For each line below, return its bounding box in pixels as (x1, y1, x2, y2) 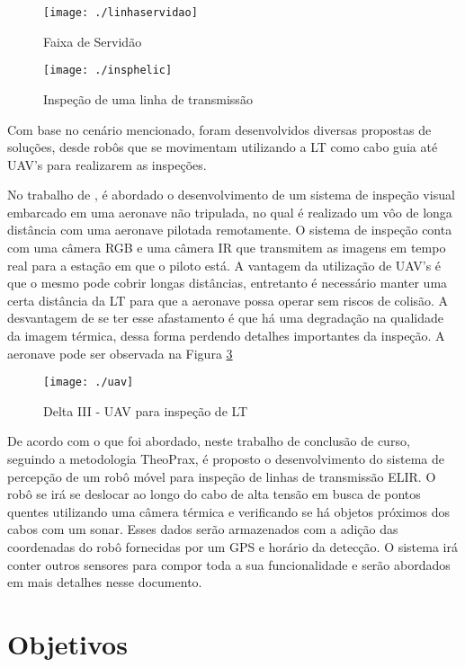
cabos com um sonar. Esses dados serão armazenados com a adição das (7, 520, 398, 538)
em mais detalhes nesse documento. (7, 573, 202, 591)
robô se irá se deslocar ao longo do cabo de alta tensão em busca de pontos (7, 485, 421, 503)
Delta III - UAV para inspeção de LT (43, 401, 248, 420)
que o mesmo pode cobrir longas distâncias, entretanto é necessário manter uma (7, 273, 448, 292)
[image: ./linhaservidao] (43, 6, 198, 19)
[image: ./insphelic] (43, 64, 173, 77)
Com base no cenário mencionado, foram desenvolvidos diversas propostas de (7, 120, 432, 138)
